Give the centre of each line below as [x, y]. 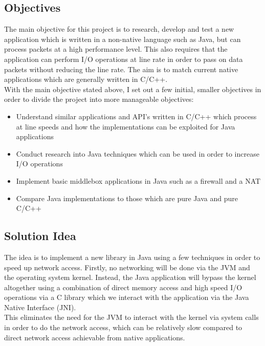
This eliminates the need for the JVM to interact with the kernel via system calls [131, 317]
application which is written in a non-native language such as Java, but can [123, 39]
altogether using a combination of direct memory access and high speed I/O [123, 287]
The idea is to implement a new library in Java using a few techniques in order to [132, 257]
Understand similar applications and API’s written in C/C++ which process [136, 116]
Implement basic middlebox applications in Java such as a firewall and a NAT [138, 180]
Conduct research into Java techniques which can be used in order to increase [138, 153]
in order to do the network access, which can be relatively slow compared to [123, 327]
